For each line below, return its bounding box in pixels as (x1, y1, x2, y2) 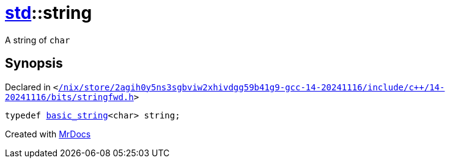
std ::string (5, 2, 92, 23)
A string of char (5, 34, 70, 45)
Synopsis (5, 56, 63, 71)
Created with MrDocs (5, 128, 91, 139)
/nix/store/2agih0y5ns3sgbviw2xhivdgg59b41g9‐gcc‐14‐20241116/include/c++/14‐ (58, 82, 445, 92)
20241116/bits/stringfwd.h (5, 92, 134, 102)
